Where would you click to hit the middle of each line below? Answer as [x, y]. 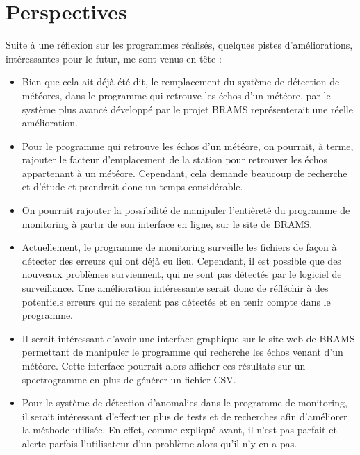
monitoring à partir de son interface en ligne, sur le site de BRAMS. [167, 223]
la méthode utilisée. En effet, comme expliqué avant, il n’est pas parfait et [179, 430]
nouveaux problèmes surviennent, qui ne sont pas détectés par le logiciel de [182, 274]
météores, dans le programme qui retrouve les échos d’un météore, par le [176, 95]
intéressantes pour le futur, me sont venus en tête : [114, 58]
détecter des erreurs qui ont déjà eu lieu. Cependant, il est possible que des [181, 260]
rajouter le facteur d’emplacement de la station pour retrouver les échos [174, 159]
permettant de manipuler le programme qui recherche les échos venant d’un [182, 352]
